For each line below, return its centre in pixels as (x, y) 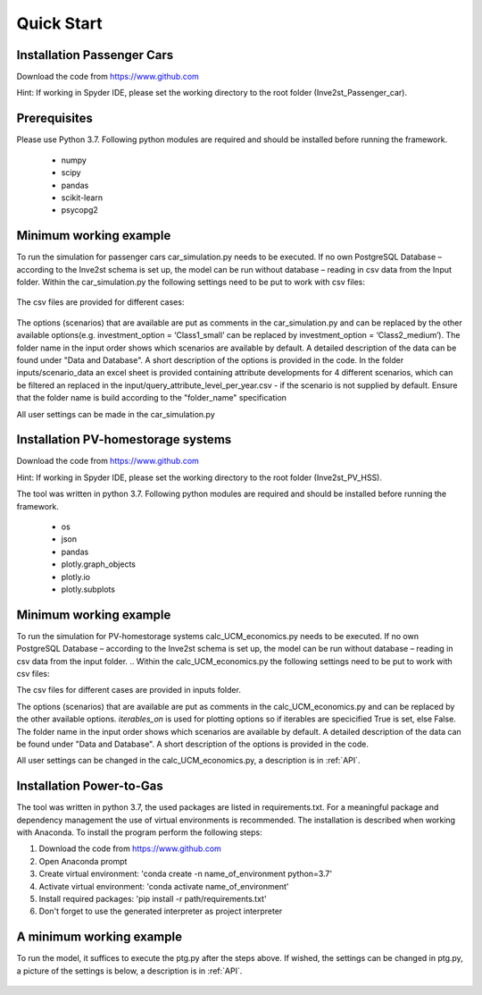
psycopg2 (79, 210)
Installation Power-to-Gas (90, 786)
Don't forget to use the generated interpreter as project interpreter (161, 911)
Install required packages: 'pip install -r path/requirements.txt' (153, 899)
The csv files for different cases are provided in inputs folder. (129, 690)
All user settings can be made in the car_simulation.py (116, 414)
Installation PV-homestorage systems (124, 439)
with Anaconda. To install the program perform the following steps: (139, 832)
